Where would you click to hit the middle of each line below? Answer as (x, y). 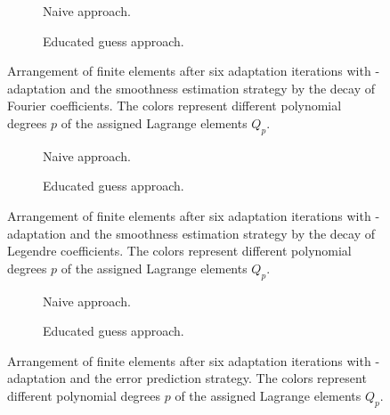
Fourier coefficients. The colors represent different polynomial (175, 106)
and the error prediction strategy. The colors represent (218, 378)
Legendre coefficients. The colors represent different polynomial (179, 251)
